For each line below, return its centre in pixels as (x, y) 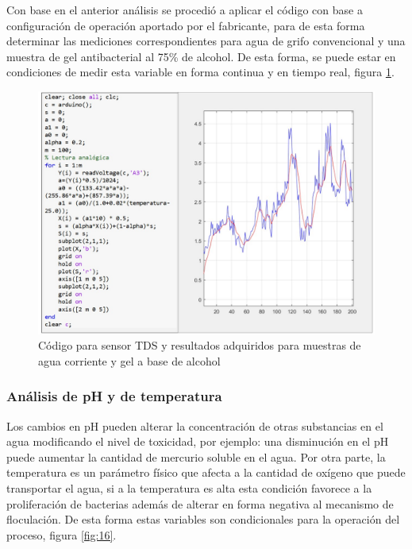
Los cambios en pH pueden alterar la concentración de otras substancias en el (195, 425)
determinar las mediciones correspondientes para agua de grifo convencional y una (206, 41)
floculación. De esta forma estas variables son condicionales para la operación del (203, 519)
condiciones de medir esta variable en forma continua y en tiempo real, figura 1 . (200, 72)
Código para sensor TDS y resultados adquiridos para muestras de (200, 345)
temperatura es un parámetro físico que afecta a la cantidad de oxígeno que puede (206, 472)
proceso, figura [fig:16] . (62, 534)
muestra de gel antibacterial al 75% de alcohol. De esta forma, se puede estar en (201, 56)
